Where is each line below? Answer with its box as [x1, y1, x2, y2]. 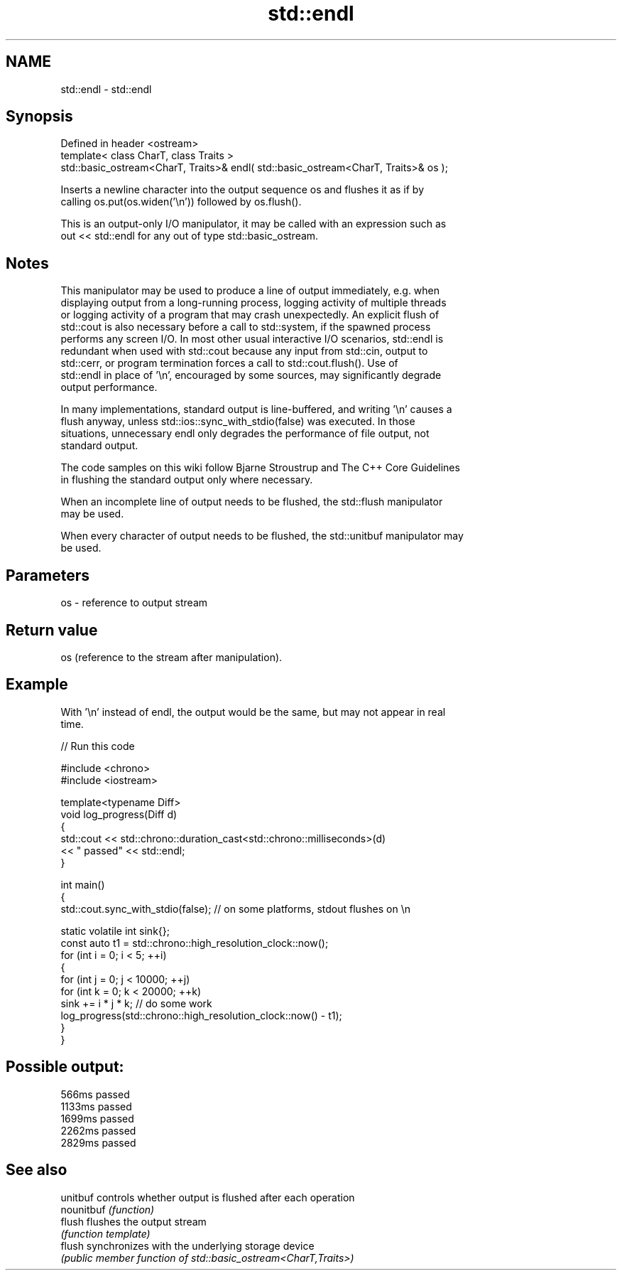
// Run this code [60, 739, 135, 752]
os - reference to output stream [60, 596, 208, 609]
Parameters [6, 566, 89, 584]
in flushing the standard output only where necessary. [60, 473, 313, 486]
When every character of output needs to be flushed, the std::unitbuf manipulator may [60, 530, 464, 542]
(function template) [60, 1227, 151, 1240]
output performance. [60, 381, 158, 394]
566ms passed [60, 1088, 130, 1100]
